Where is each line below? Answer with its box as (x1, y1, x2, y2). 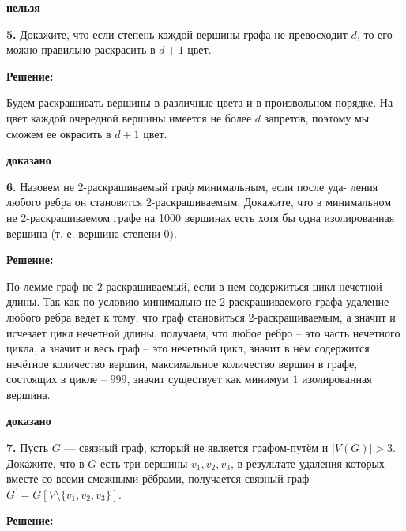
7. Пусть (6, 439, 49, 456)
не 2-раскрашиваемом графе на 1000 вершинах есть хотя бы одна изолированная (6, 209, 395, 225)
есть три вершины (100, 454, 188, 471)
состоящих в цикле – (6, 371, 107, 387)
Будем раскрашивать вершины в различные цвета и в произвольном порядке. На (6, 94, 393, 111)
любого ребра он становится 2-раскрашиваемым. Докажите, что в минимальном (6, 194, 392, 210)
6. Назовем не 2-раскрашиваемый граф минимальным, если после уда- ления (6, 178, 378, 194)
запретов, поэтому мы (264, 109, 370, 126)
